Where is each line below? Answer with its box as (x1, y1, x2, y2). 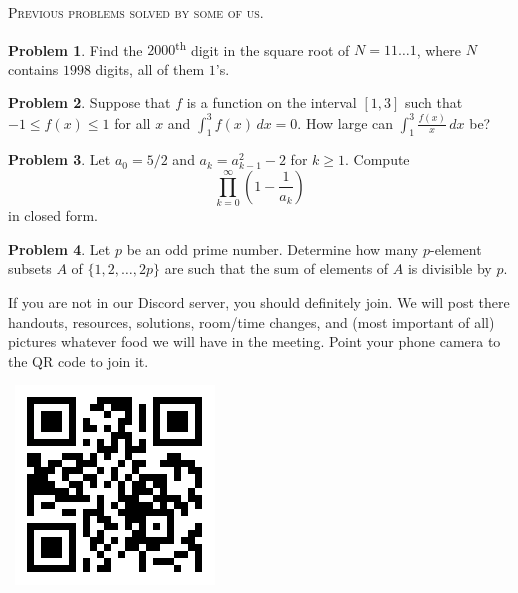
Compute (353, 149, 410, 170)
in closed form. (8, 205, 98, 226)
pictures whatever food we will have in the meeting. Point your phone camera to (8, 331, 501, 352)
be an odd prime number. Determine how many (126, 238, 419, 259)
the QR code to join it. (8, 350, 149, 371)
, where (416, 39, 462, 60)
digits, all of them (95, 58, 205, 79)
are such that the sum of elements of (164, 258, 389, 279)
